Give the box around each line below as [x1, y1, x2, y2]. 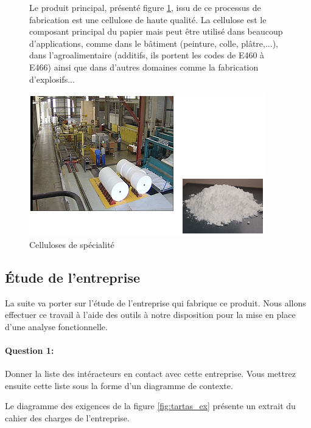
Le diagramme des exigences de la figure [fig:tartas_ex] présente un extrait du [5, 399, 296, 412]
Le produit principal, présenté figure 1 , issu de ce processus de [29, 1, 261, 13]
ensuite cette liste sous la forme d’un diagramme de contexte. [5, 379, 233, 392]
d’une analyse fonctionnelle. [5, 320, 108, 333]
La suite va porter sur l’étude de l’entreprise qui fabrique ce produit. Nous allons [5, 296, 306, 309]
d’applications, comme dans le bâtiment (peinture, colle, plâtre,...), [29, 36, 278, 49]
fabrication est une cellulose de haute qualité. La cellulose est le [29, 13, 267, 26]
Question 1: [5, 343, 54, 356]
